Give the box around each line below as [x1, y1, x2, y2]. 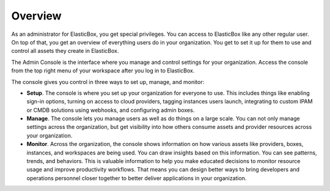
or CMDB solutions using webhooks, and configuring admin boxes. [26, 106, 195, 114]
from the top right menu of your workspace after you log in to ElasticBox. [11, 67, 195, 74]
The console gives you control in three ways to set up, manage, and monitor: [11, 78, 205, 85]
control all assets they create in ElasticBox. [11, 47, 119, 55]
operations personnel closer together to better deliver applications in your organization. [26, 174, 247, 182]
